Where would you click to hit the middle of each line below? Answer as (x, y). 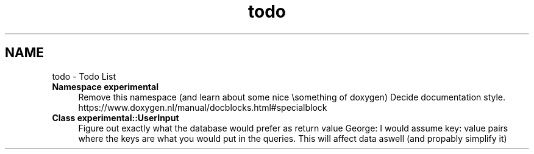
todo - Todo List (84, 76)
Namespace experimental (105, 86)
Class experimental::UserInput (116, 117)
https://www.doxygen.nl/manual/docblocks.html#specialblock (203, 107)
